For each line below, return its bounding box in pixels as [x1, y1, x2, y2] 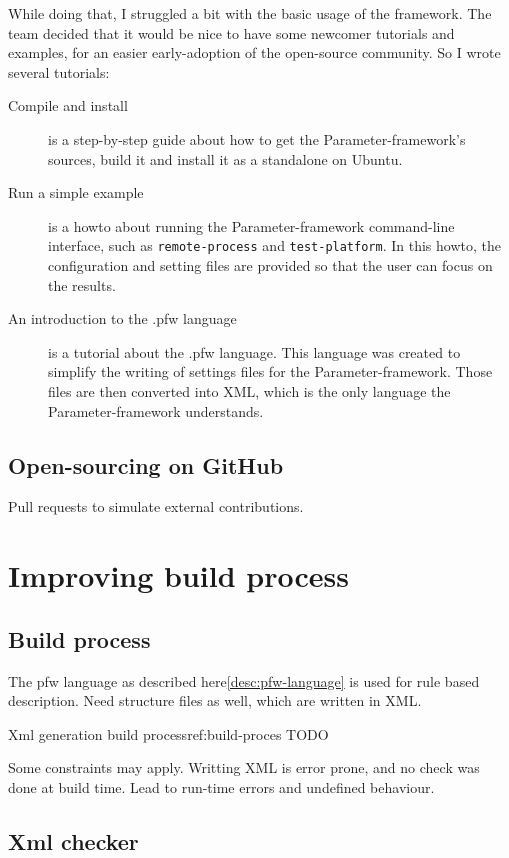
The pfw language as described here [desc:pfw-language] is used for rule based [8, 670, 480, 691]
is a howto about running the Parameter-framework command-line [48, 215, 455, 236]
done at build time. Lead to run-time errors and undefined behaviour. [8, 776, 435, 797]
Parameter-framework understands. [48, 400, 264, 421]
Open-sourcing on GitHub [8, 449, 284, 480]
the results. [48, 274, 116, 295]
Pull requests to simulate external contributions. [8, 496, 304, 517]
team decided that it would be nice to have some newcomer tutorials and [8, 22, 455, 43]
